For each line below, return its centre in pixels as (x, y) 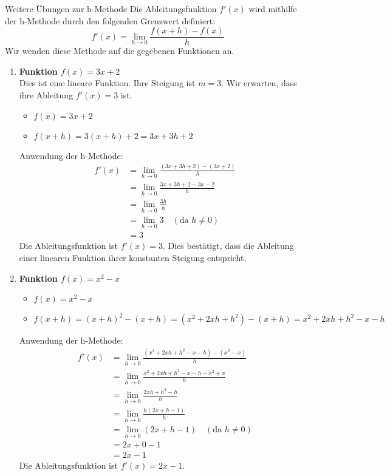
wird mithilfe (273, 8)
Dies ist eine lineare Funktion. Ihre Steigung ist (107, 83)
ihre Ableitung (46, 95)
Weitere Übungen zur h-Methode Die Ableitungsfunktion (111, 8)
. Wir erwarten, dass (259, 83)
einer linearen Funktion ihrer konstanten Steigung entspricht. (133, 257)
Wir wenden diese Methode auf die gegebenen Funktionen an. (120, 51)
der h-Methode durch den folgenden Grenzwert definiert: (110, 20)
